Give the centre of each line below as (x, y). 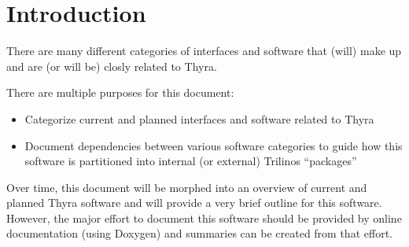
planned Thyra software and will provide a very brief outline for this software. (194, 203)
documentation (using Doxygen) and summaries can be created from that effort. (199, 233)
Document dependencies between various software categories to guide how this (214, 145)
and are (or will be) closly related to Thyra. (112, 66)
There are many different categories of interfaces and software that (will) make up (204, 51)
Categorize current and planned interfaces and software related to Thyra (199, 118)
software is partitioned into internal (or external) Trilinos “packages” (191, 161)
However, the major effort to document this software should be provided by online (204, 218)
